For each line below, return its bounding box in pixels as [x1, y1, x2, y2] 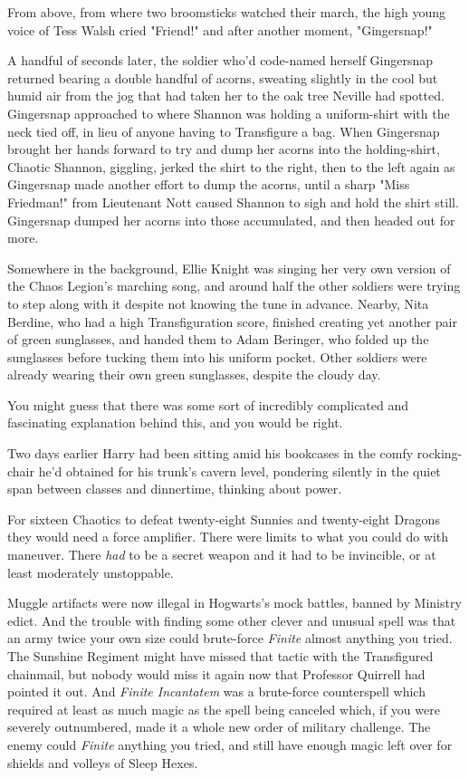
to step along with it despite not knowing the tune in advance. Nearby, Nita [7, 293, 429, 312]
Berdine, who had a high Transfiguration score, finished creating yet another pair [7, 312, 457, 331]
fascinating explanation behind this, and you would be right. [7, 413, 343, 432]
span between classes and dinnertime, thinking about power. [7, 479, 342, 498]
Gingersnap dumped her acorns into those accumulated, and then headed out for [7, 210, 455, 229]
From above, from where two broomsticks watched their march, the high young [7, 3, 445, 21]
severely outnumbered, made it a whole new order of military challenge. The [7, 717, 431, 736]
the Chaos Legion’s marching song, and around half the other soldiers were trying [7, 276, 461, 295]
